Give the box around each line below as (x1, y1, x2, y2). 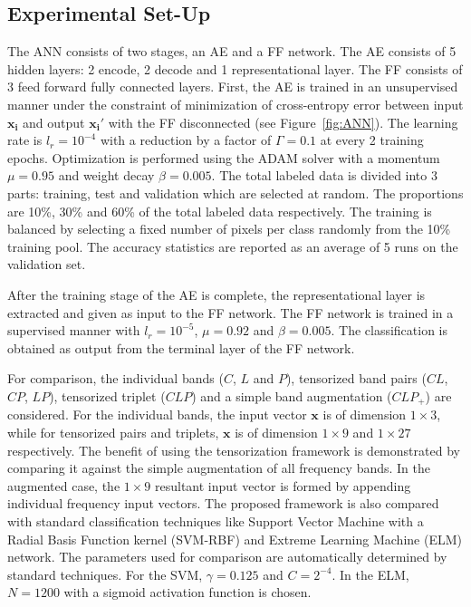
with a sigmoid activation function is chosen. (63, 583, 312, 602)
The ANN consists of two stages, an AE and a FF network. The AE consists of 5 (7, 42, 457, 61)
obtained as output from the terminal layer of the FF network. (7, 338, 355, 357)
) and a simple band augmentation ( (191, 386, 392, 405)
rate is (7, 130, 43, 149)
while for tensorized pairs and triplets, (7, 422, 219, 441)
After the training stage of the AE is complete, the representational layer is (7, 284, 426, 303)
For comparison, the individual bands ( (7, 369, 224, 388)
